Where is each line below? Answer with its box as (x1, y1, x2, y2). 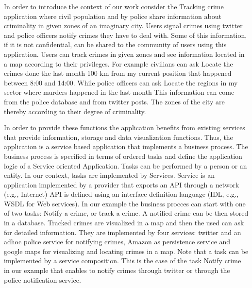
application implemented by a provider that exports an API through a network (4, 179, 239, 189)
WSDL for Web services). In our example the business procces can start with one (4, 198, 246, 208)
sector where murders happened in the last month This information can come (4, 87, 235, 97)
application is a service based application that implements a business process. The (4, 141, 248, 152)
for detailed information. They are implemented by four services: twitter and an (4, 227, 241, 237)
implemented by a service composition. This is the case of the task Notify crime (4, 255, 241, 266)
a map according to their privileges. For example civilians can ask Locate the (4, 58, 233, 68)
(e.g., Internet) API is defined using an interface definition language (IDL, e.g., (4, 189, 239, 199)
